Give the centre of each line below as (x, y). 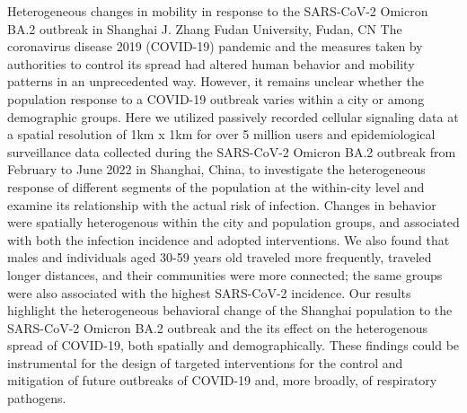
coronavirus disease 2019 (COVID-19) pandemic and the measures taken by (215, 46)
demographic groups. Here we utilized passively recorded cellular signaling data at (233, 116)
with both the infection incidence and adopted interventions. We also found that (229, 239)
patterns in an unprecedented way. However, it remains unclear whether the (216, 81)
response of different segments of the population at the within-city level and (216, 186)
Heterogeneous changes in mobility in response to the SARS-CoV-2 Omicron (218, 11)
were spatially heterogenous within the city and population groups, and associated (233, 222)
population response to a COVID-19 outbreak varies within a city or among (216, 98)
